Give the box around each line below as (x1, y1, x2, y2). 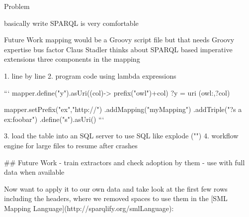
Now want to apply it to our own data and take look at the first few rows (4, 183, 228, 194)
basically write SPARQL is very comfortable (4, 17, 139, 28)
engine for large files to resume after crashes (4, 140, 138, 150)
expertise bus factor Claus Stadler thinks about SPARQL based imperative (4, 44, 233, 54)
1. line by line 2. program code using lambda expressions (4, 70, 176, 81)
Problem (4, 1, 30, 11)
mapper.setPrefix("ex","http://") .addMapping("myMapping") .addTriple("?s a (4, 104, 242, 114)
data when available (4, 167, 65, 177)
